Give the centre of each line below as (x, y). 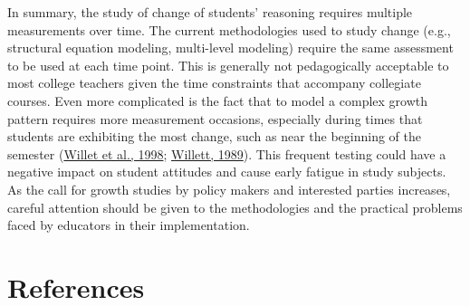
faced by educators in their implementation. (129, 225)
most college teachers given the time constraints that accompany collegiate (214, 83)
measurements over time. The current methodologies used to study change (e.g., (229, 29)
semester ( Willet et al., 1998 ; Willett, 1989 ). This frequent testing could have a (227, 153)
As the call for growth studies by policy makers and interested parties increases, (229, 189)
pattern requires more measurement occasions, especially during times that (215, 118)
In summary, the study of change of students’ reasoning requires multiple (210, 12)
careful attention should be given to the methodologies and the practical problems (235, 207)
